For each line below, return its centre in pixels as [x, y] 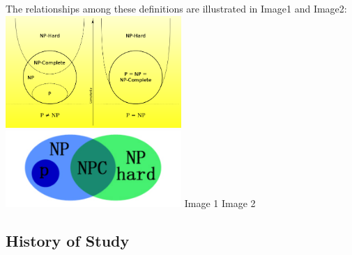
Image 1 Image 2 [220, 203]
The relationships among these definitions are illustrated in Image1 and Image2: [176, 8]
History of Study [68, 241]
